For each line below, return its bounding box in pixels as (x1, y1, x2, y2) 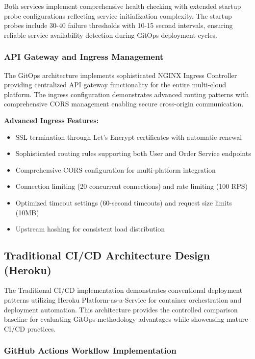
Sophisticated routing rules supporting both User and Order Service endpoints (15, 148, 251, 158)
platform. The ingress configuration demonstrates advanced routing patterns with (4, 89, 249, 99)
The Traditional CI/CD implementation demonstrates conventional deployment (4, 285, 243, 295)
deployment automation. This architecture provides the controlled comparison (4, 304, 238, 314)
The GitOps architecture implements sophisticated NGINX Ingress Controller (4, 70, 237, 80)
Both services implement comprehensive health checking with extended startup (4, 1, 241, 11)
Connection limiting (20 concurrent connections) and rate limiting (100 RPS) (15, 181, 248, 191)
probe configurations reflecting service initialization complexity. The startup (4, 10, 232, 21)
